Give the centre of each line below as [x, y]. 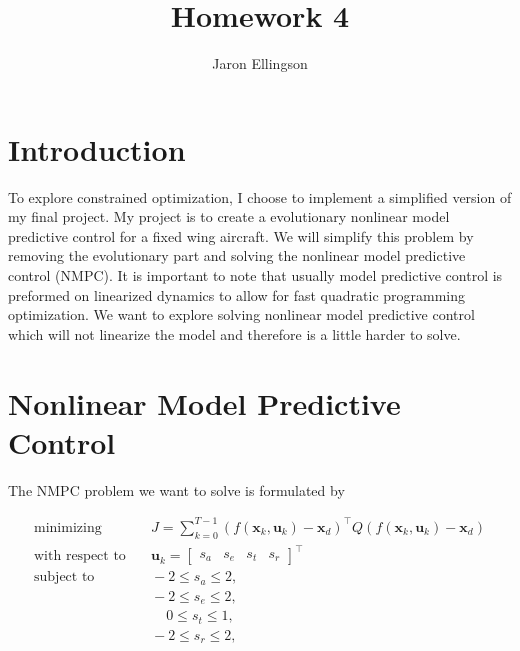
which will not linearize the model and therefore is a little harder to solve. [234, 333]
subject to [64, 577]
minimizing [68, 527]
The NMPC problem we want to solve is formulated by [176, 489]
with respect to [80, 556]
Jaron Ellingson [260, 63]
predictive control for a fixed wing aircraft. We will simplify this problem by [241, 235]
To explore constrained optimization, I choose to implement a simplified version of [260, 196]
